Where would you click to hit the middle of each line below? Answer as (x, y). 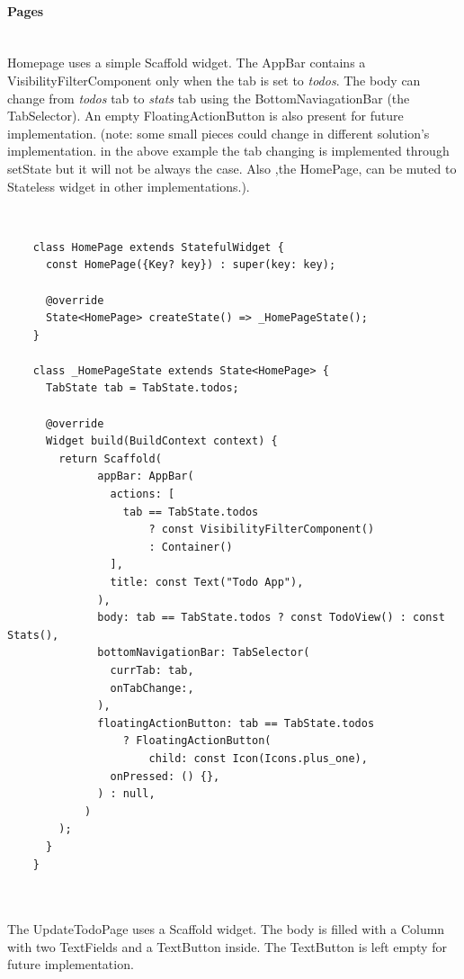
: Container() (191, 547)
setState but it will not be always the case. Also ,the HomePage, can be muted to (232, 168)
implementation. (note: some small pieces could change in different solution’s (219, 133)
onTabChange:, (152, 688)
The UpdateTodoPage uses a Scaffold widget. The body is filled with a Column (226, 929)
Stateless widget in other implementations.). (129, 186)
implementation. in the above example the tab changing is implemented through (228, 151)
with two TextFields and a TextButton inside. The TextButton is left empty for (227, 946)
